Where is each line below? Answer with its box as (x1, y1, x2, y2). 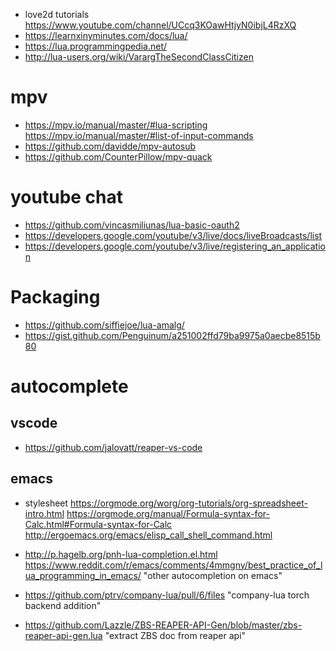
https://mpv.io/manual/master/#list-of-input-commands (24, 129, 254, 141)
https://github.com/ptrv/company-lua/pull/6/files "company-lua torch (24, 589, 310, 601)
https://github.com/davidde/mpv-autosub (24, 140, 197, 152)
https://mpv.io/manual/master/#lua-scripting (24, 119, 208, 131)
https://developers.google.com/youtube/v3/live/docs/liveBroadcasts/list (24, 229, 323, 241)
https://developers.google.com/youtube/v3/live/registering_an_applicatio (24, 240, 326, 252)
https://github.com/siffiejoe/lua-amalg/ (24, 319, 185, 331)
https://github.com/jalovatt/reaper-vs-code (24, 441, 203, 453)
